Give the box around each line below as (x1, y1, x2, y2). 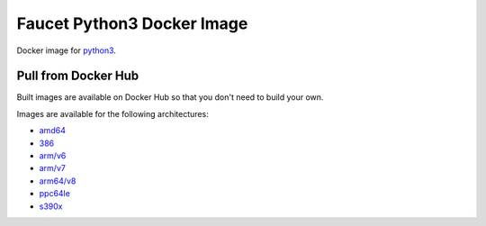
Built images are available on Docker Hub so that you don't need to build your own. (16, 92, 324, 103)
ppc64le (39, 188, 71, 199)
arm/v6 (39, 150, 67, 161)
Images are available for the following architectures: (16, 108, 209, 119)
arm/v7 (39, 163, 67, 174)
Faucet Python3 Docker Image (16, 14, 248, 33)
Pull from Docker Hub (16, 68, 139, 84)
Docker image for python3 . (16, 45, 117, 56)
